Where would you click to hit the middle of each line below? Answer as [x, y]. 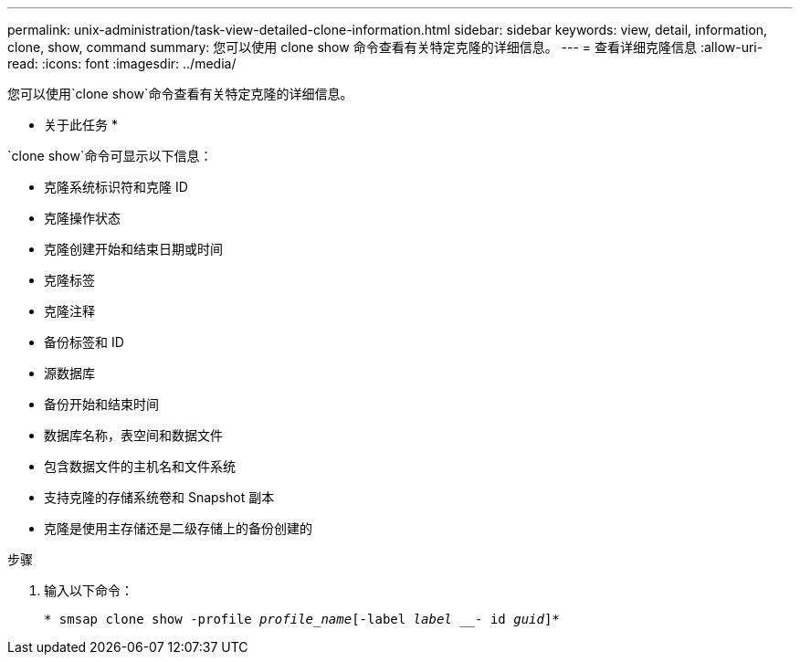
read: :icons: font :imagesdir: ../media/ [122, 63]
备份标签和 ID [84, 342]
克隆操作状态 [82, 218]
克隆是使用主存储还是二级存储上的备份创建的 [178, 528]
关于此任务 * [81, 125]
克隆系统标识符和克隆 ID [116, 187]
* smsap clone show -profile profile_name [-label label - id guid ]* [302, 619]
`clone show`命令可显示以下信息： [110, 156]
